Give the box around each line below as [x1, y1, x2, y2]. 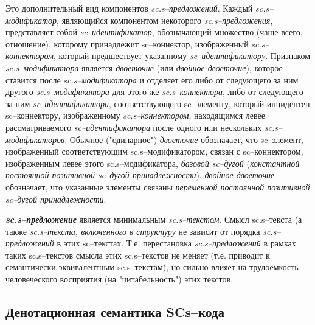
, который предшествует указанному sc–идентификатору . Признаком [54, 49, 311, 62]
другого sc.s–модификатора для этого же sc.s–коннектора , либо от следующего [5, 85, 303, 98]
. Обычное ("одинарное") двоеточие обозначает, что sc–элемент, [64, 133, 303, 145]
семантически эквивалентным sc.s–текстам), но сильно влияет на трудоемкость [5, 260, 299, 273]
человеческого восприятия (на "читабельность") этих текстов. [5, 273, 234, 285]
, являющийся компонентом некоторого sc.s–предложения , [57, 13, 273, 26]
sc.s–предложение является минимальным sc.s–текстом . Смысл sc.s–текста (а [5, 213, 302, 226]
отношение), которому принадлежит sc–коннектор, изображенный [5, 37, 249, 50]
